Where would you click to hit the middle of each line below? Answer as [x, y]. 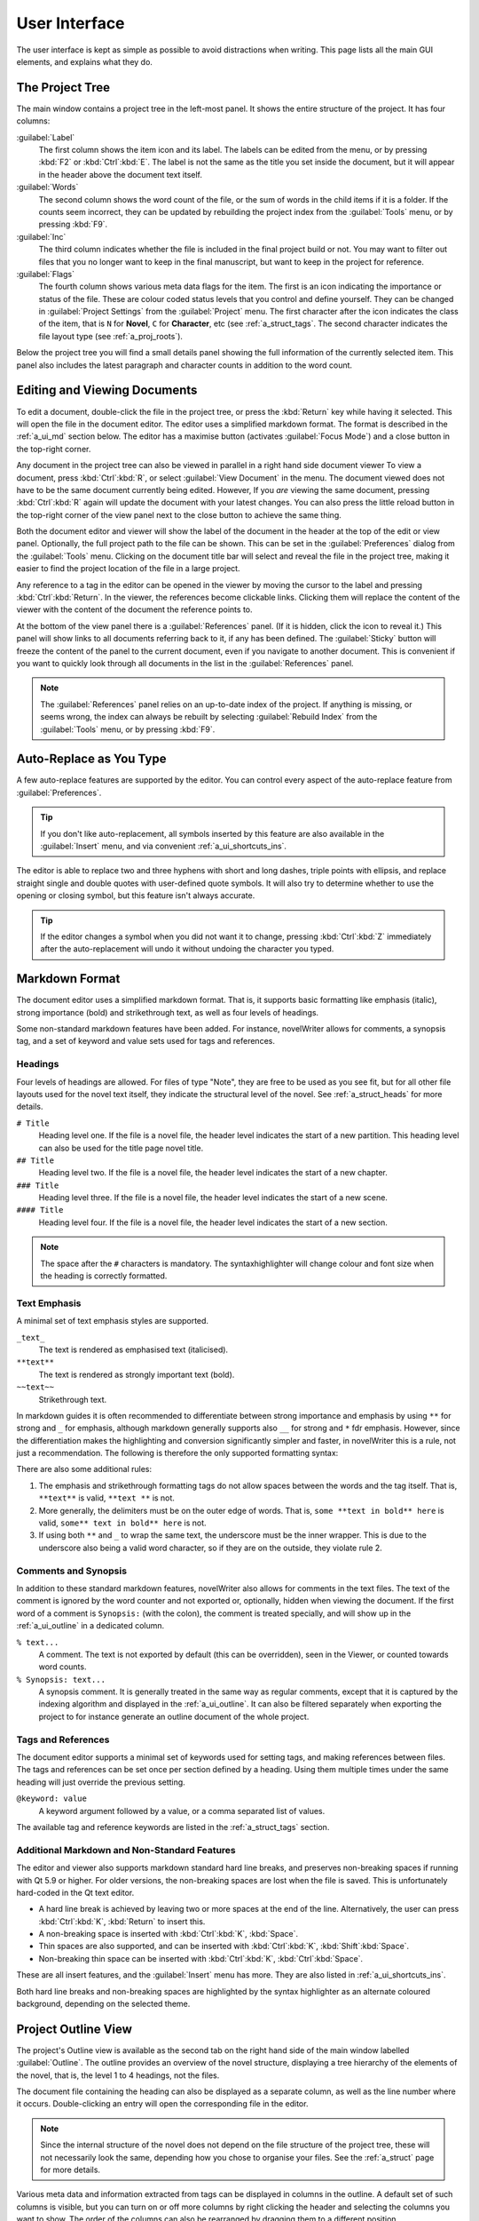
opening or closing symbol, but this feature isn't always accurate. [136, 896]
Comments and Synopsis [72, 1571]
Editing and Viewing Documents [107, 390]
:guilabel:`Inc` [41, 236]
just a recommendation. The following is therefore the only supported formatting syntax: [177, 1453]
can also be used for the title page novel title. [121, 1148]
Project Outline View [75, 2029]
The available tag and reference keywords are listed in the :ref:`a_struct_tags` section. [173, 1827]
